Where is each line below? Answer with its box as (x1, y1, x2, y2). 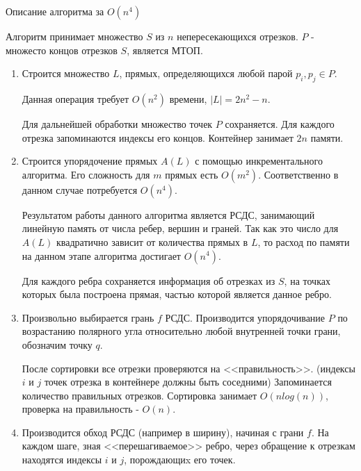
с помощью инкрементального (195, 154, 323, 168)
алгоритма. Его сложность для (22, 167, 150, 181)
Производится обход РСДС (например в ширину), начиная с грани (22, 424, 304, 439)
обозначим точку (22, 337, 93, 352)
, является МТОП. (127, 42, 203, 57)
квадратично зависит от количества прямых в (56, 234, 248, 249)
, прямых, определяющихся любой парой (119, 66, 293, 81)
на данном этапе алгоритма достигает (22, 248, 181, 263)
